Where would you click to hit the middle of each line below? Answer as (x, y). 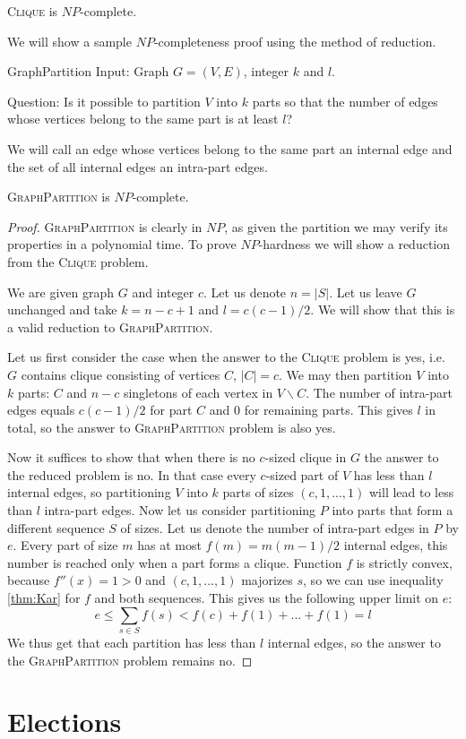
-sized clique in (306, 457)
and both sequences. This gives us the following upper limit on (267, 598)
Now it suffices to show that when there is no (131, 457)
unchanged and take (62, 309)
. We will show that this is (383, 309)
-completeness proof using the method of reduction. (295, 41)
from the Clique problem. (78, 261)
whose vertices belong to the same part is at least (143, 119)
